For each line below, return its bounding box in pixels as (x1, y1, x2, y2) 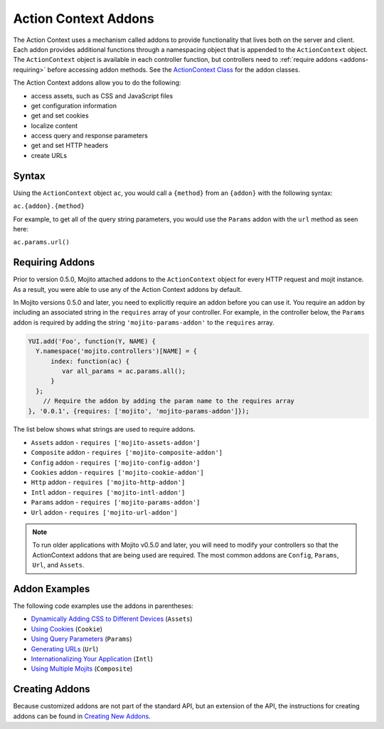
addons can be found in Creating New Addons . (13, 712, 151, 720)
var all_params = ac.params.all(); (61, 367, 186, 375)
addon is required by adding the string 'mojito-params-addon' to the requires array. (13, 318, 274, 327)
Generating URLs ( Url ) (31, 644, 99, 653)
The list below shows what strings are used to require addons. (13, 425, 196, 434)
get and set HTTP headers (31, 141, 109, 150)
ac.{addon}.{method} (13, 202, 85, 210)
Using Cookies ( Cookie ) (31, 624, 103, 633)
